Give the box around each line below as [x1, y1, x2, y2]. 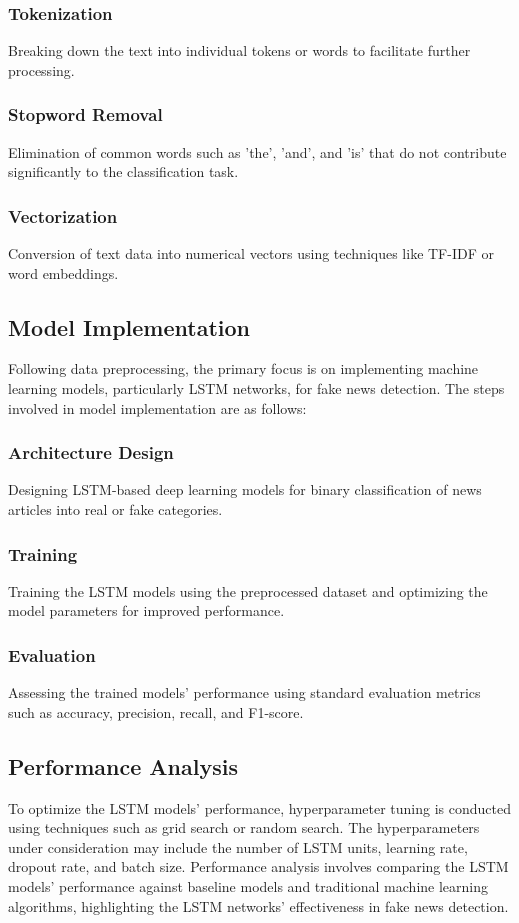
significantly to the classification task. [8, 161, 239, 182]
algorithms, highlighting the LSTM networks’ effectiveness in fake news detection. [8, 895, 509, 916]
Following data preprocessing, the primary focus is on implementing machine [8, 358, 479, 379]
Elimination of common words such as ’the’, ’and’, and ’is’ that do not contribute [8, 141, 507, 162]
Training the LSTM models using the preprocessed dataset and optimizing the [8, 580, 488, 601]
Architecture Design [8, 440, 174, 465]
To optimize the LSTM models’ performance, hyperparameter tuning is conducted [8, 797, 512, 818]
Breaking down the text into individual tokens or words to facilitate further [8, 40, 471, 61]
